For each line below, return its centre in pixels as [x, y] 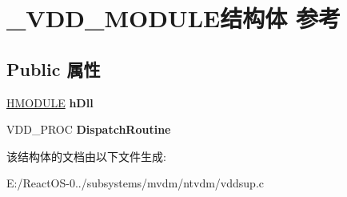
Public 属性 [54, 68]
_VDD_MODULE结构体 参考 [173, 18]
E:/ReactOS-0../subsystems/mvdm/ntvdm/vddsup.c [136, 183]
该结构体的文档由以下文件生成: [86, 156]
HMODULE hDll [50, 102]
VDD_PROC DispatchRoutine [89, 129]
